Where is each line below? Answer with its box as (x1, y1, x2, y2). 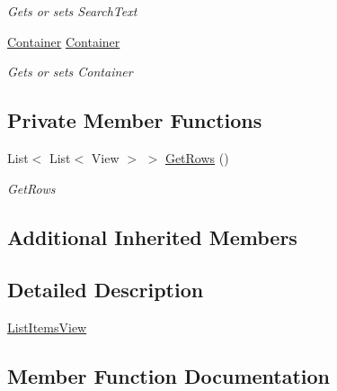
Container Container (7, 32, 120, 50)
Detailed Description (7, 276, 204, 304)
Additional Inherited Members (7, 223, 297, 250)
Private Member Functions (7, 106, 262, 134)
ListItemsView (7, 318, 87, 337)
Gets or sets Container (7, 62, 133, 81)
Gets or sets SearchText (7, 2, 137, 20)
